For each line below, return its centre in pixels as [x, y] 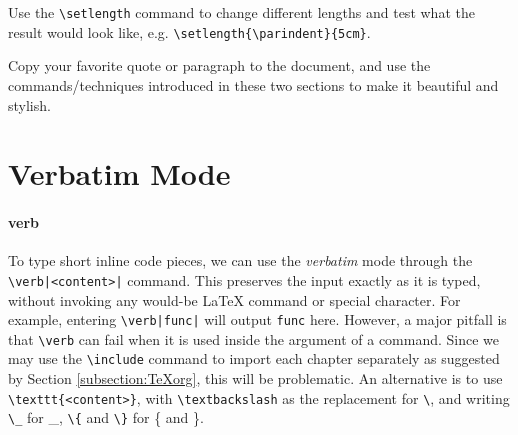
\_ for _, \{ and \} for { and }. [106, 417]
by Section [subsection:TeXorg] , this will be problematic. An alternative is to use [255, 378]
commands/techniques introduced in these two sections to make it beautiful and [253, 84]
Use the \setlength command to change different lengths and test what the [241, 12]
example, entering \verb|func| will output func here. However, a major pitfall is [257, 319]
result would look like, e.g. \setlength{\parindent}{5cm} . [189, 31]
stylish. [29, 104]
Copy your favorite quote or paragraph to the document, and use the [219, 65]
